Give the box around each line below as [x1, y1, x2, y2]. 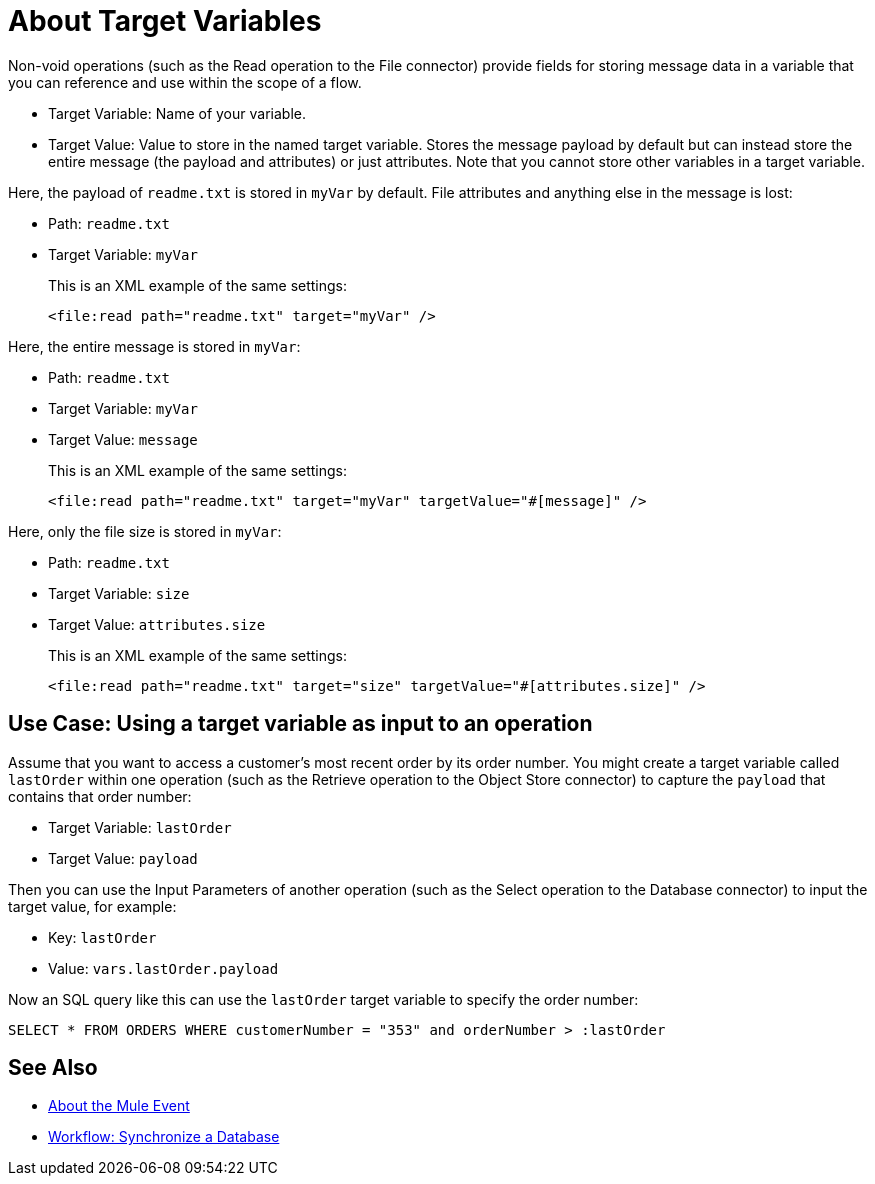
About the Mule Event [48, 1097, 190, 1115]
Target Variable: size [48, 584, 190, 602]
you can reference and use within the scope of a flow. [8, 73, 362, 91]
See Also [8, 1055, 98, 1081]
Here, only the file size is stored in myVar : [8, 522, 282, 540]
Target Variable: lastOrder [48, 818, 232, 836]
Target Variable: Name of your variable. [48, 104, 306, 122]
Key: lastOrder [48, 928, 157, 946]
